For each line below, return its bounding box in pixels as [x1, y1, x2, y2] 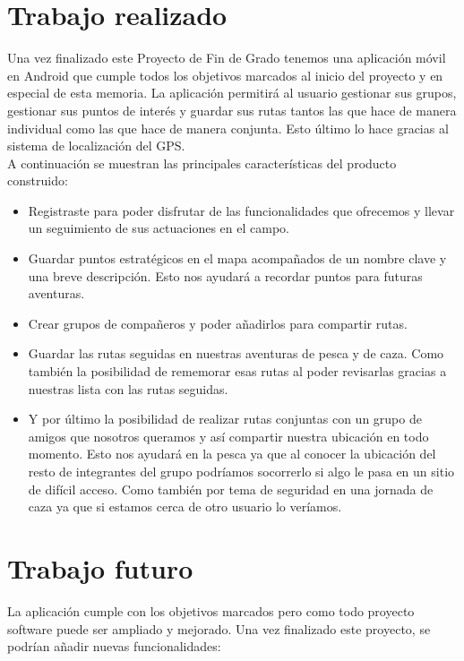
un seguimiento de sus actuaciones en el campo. [28, 219, 289, 237]
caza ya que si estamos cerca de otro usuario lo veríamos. [28, 497, 342, 516]
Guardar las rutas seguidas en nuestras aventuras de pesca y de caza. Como [28, 344, 444, 363]
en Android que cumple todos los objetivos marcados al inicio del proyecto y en [7, 65, 443, 84]
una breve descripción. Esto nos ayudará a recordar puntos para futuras [28, 266, 423, 285]
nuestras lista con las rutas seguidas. [28, 379, 228, 398]
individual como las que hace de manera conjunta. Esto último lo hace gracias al [7, 118, 449, 137]
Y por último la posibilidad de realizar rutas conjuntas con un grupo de [28, 409, 422, 428]
